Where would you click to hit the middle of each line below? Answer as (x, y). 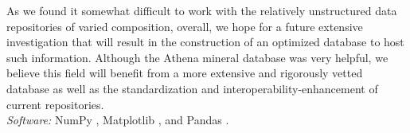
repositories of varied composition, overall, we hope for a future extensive (185, 26)
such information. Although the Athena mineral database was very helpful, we (197, 57)
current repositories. (55, 104)
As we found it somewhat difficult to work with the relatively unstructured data (202, 10)
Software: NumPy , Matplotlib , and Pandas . (118, 120)
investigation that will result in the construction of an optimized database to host (205, 42)
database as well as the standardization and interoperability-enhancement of (192, 88)
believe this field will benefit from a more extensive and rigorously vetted (185, 73)
